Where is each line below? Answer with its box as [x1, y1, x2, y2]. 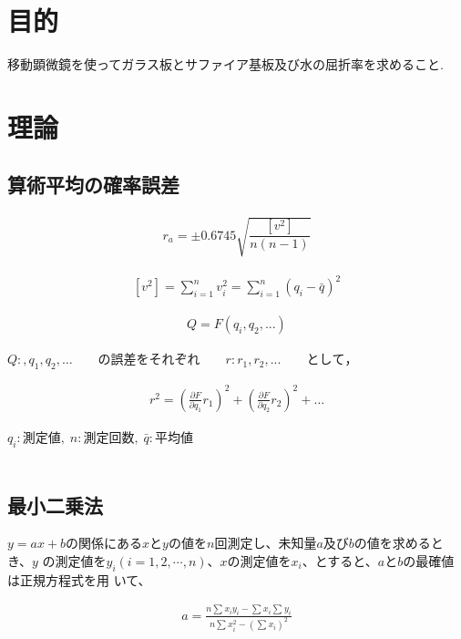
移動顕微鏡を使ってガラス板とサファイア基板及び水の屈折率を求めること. [7, 55, 444, 74]
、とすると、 [302, 551, 378, 570]
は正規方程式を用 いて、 [7, 570, 151, 589]
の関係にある [66, 533, 143, 552]
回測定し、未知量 [214, 533, 317, 552]
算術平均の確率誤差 [7, 170, 179, 199]
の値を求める [353, 533, 431, 552]
